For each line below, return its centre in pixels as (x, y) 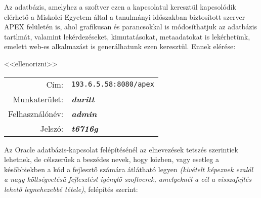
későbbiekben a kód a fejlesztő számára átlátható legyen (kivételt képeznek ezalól (129, 169)
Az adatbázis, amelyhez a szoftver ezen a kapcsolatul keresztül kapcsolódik (120, 7)
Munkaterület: (38, 99)
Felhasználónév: (36, 113)
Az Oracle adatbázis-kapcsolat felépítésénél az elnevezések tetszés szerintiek (121, 149)
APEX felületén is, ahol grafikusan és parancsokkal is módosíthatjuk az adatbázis (130, 27)
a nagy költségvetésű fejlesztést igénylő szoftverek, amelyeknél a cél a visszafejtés (128, 179)
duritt (83, 99)
